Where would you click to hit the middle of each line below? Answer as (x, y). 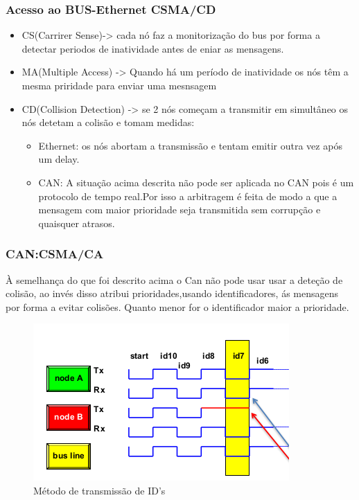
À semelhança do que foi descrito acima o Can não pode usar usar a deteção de (174, 279)
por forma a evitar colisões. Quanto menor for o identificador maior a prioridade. (177, 306)
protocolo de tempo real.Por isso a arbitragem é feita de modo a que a (188, 196)
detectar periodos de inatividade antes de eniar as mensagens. (153, 48)
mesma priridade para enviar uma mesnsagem (119, 85)
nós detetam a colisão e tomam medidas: (108, 122)
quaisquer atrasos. (77, 223)
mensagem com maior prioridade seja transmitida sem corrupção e (179, 209)
